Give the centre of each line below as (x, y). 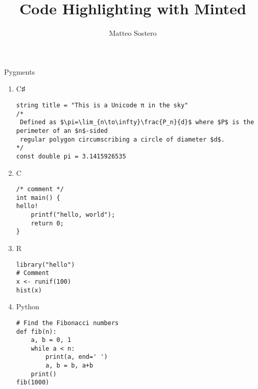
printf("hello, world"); (73, 215)
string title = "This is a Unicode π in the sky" (102, 105)
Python (28, 306)
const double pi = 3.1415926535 (71, 156)
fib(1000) (33, 383)
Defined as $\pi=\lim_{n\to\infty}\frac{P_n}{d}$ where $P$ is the (137, 122)
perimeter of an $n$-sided (62, 131)
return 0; (47, 223)
